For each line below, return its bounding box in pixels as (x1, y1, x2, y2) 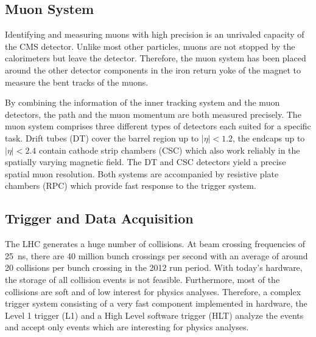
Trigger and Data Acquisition (5, 209, 194, 228)
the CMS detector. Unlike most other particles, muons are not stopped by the (5, 39, 295, 52)
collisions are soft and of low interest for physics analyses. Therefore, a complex (5, 285, 301, 298)
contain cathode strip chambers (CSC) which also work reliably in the (38, 143, 300, 156)
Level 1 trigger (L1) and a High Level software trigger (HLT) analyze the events (5, 308, 304, 321)
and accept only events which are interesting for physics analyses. (5, 321, 249, 333)
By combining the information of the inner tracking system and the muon (5, 96, 280, 109)
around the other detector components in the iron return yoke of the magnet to (5, 63, 301, 76)
